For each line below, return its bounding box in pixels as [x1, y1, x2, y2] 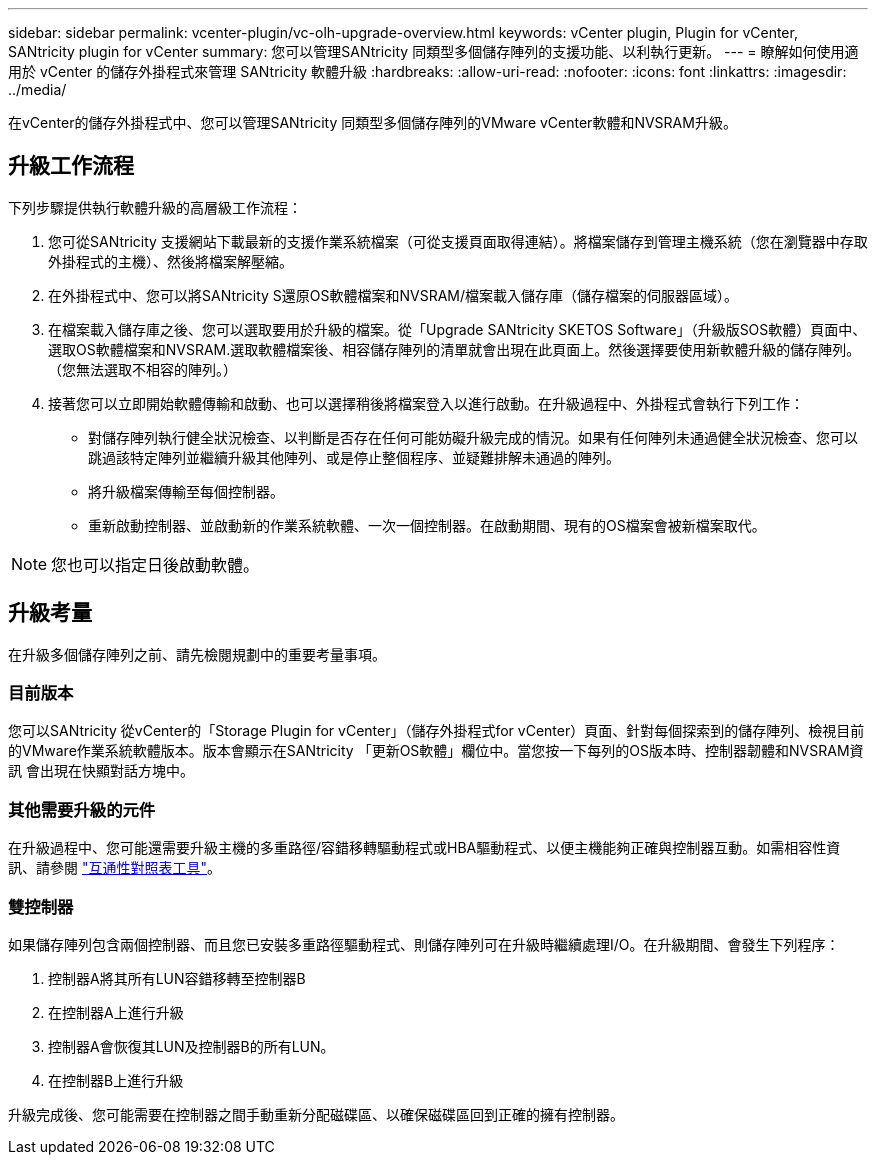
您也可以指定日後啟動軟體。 [51, 554, 260, 575]
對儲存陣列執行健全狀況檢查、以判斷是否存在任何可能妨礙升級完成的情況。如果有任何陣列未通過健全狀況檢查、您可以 [88, 428, 858, 446]
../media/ [8, 81, 67, 98]
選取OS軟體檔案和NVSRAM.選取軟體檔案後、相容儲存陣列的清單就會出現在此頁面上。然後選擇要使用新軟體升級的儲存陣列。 [48, 340, 861, 358]
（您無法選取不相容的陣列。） [48, 360, 237, 378]
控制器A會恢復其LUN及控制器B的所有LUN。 [48, 1037, 335, 1055]
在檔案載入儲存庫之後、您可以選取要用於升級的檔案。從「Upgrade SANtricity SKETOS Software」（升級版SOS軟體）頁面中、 [48, 320, 867, 338]
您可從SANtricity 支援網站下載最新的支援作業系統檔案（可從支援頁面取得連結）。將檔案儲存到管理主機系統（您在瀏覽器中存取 [48, 232, 868, 250]
